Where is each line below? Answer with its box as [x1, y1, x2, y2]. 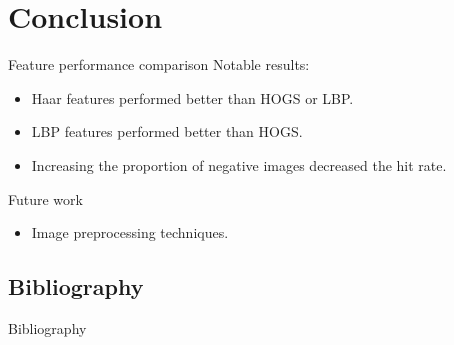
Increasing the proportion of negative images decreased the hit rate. [31, 154, 447, 175]
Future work [8, 188, 83, 209]
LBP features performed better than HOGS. [31, 121, 303, 142]
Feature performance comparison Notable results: [8, 54, 310, 75]
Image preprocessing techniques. [31, 222, 229, 243]
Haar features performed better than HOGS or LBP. [31, 87, 354, 108]
